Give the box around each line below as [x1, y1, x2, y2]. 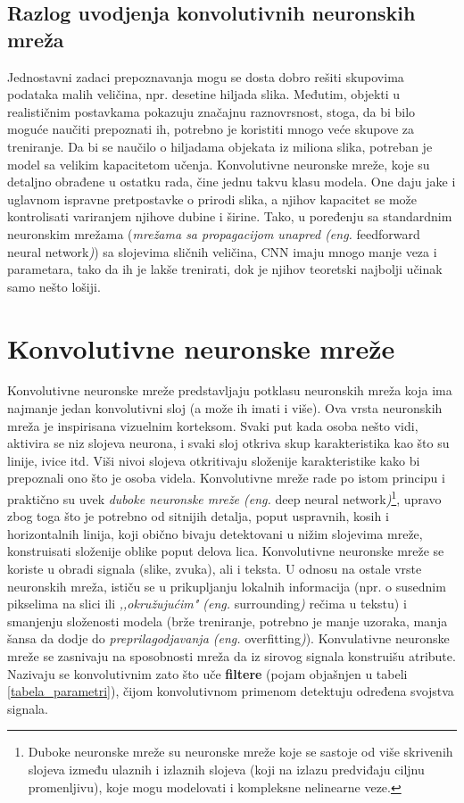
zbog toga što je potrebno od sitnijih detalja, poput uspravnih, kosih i [7, 507, 389, 526]
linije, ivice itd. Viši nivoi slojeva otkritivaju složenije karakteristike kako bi [7, 451, 420, 469]
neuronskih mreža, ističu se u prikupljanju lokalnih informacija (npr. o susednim [7, 576, 446, 595]
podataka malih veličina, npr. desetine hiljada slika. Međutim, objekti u [7, 85, 401, 103]
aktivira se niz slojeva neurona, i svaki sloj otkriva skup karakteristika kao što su [7, 434, 450, 452]
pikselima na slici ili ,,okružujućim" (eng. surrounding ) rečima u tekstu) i [7, 594, 407, 613]
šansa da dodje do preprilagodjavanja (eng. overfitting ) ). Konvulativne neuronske [7, 629, 450, 648]
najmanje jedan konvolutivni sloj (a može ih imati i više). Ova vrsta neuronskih [7, 399, 443, 418]
